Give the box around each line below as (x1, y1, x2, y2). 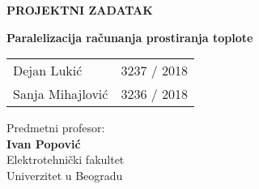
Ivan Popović (6, 135, 81, 152)
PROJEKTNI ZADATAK (6, 2, 153, 18)
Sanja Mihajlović (13, 84, 108, 104)
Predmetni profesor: (6, 119, 105, 136)
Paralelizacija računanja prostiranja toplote (6, 28, 253, 45)
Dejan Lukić (13, 61, 83, 80)
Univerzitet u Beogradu (6, 166, 123, 183)
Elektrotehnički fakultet (6, 151, 125, 168)
